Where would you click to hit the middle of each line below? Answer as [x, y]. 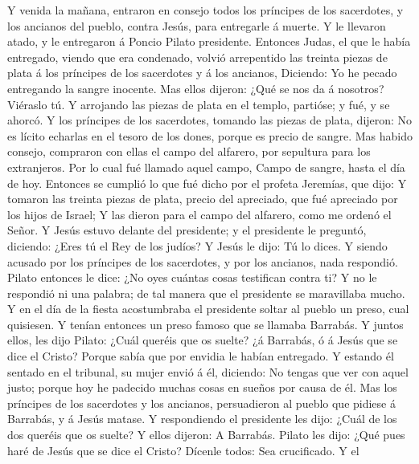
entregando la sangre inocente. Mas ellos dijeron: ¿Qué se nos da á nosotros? [196, 88]
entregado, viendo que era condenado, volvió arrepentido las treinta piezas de [197, 57]
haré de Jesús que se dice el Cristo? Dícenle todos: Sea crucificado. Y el [183, 450]
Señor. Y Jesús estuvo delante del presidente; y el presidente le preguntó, [187, 230]
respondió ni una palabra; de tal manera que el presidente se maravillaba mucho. [206, 293]
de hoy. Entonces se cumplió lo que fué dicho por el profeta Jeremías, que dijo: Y [207, 183]
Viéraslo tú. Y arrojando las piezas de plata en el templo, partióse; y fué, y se [199, 104]
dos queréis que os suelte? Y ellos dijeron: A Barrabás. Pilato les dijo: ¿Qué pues [206, 435]
